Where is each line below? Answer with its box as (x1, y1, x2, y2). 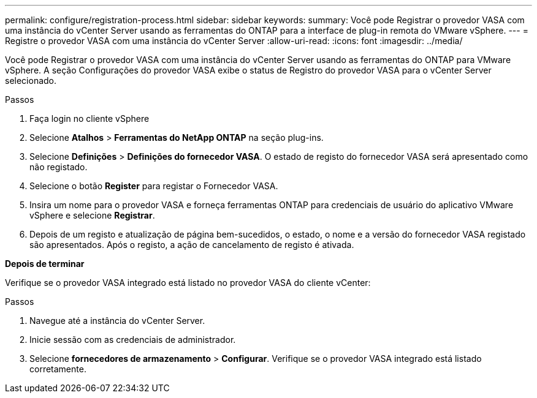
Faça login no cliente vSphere (29, 113, 150, 124)
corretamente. (29, 364, 86, 374)
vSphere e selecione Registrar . (29, 210, 155, 220)
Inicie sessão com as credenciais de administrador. (29, 334, 236, 345)
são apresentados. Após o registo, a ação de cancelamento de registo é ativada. (29, 239, 354, 250)
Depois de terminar (5, 258, 85, 269)
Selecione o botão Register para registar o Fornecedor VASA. (29, 181, 278, 191)
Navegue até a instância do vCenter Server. (29, 315, 205, 326)
